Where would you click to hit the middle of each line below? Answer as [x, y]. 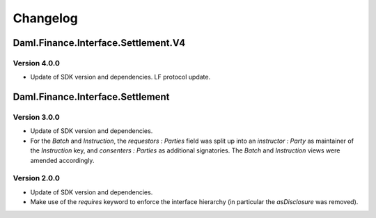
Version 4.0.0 [37, 63]
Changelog [45, 18]
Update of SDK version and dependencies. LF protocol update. [120, 77]
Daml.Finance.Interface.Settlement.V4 [99, 43]
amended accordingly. [62, 160]
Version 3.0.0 [37, 117]
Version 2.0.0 [37, 178]
